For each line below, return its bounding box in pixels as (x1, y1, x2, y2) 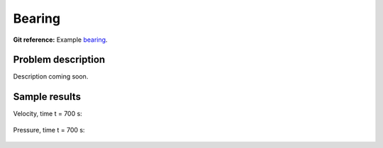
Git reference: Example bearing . (13, 35, 108, 44)
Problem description (13, 54, 106, 66)
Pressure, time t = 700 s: (13, 125, 85, 134)
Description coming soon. (13, 72, 89, 81)
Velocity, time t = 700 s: (13, 110, 83, 118)
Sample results (13, 91, 82, 103)
